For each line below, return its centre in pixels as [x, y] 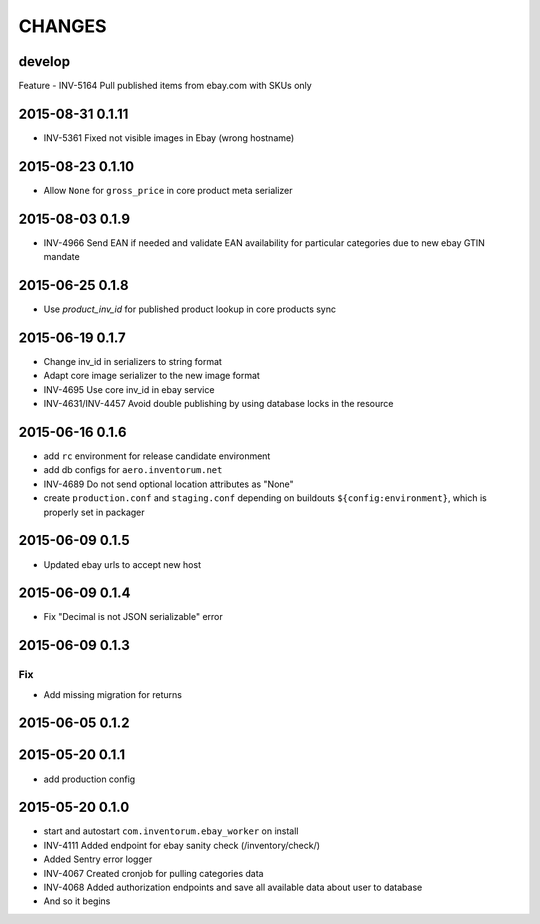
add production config [89, 779]
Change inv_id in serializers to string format [132, 361]
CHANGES [62, 26]
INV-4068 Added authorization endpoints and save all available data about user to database [233, 887]
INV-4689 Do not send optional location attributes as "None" [168, 484]
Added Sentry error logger [98, 859]
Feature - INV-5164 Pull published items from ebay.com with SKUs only [165, 86]
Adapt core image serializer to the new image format [151, 376]
